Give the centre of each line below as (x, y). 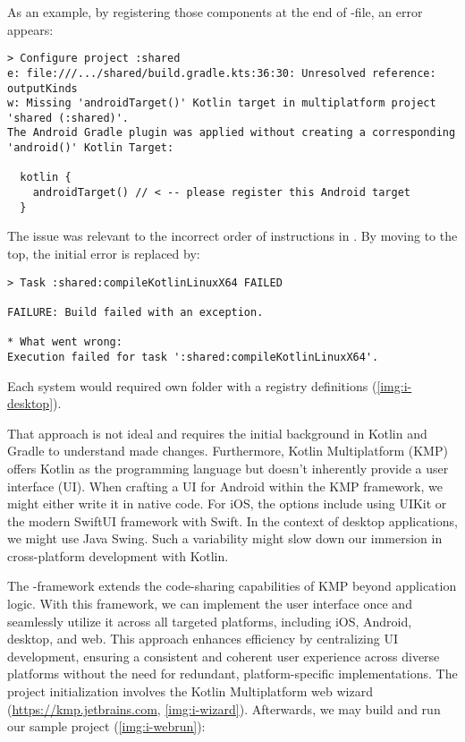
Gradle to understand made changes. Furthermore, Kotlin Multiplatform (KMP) (228, 451)
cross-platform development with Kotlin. (118, 555)
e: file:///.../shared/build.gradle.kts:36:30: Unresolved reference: (222, 73)
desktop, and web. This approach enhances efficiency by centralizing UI (203, 639)
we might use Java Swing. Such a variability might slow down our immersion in (225, 538)
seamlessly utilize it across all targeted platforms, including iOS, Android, (210, 621)
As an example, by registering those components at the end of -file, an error (215, 12)
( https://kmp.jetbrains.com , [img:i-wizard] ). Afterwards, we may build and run (224, 708)
